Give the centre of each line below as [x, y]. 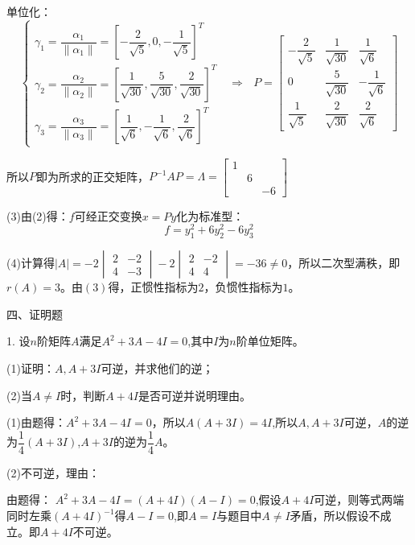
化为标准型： [210, 215]
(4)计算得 [31, 263]
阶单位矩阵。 [270, 341]
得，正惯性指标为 [153, 287]
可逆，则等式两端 [359, 500]
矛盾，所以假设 [329, 516]
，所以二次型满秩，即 [344, 263]
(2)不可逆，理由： [53, 472]
